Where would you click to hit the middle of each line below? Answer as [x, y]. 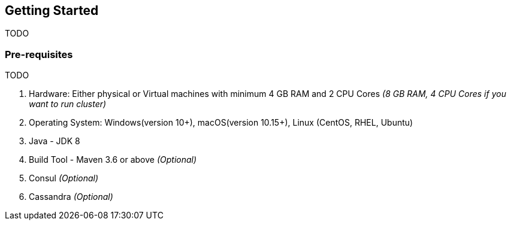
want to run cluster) [68, 104]
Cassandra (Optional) [71, 197]
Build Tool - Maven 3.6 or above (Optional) [113, 160]
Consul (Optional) [64, 178]
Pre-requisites [39, 54]
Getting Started [52, 10]
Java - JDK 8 [55, 141]
